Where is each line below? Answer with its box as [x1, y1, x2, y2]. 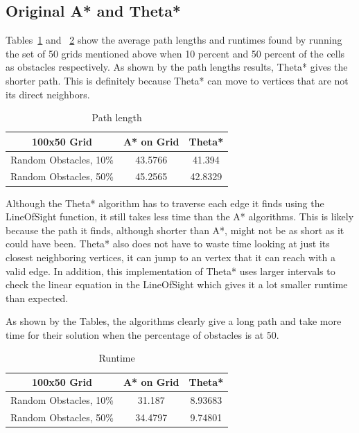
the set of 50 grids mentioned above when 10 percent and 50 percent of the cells [6, 46, 345, 60]
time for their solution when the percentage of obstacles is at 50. [6, 327, 279, 342]
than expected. [6, 290, 69, 305]
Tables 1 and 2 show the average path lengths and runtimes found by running [6, 33, 342, 47]
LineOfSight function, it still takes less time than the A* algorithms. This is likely [6, 209, 354, 224]
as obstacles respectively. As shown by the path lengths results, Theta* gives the [6, 60, 348, 74]
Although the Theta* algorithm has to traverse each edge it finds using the [6, 195, 324, 210]
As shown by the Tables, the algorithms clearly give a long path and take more [6, 314, 342, 328]
